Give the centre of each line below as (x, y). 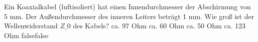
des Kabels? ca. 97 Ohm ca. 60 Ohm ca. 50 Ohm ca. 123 (159, 26)
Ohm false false (26, 35)
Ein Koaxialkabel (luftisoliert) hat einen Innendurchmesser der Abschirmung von (128, 6)
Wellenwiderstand (31, 26)
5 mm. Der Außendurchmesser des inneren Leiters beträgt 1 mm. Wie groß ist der (129, 16)
